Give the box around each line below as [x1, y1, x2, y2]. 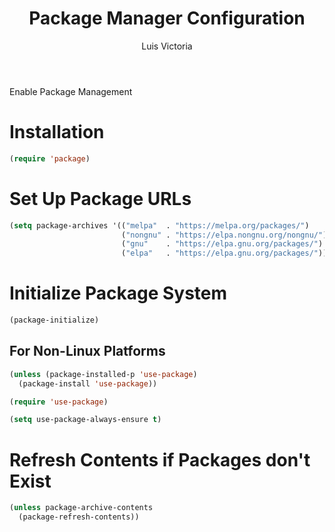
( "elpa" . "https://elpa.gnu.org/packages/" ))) [120, 248, 332, 259]
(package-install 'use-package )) [18, 378, 158, 389]
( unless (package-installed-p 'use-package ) [9, 369, 198, 379]
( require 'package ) [9, 153, 91, 164]
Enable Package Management [9, 85, 133, 97]
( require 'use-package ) [9, 397, 109, 407]
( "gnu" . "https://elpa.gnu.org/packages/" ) [120, 239, 324, 249]
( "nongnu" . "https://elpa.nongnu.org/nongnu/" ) [120, 230, 328, 240]
